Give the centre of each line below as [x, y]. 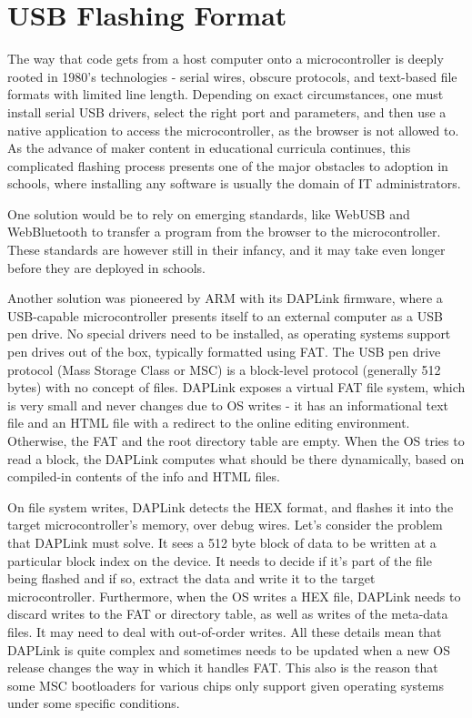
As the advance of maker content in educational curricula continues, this [209, 148]
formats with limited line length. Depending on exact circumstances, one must [226, 94]
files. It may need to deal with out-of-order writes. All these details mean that [225, 631]
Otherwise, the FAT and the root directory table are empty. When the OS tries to [236, 440]
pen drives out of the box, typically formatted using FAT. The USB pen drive [224, 352]
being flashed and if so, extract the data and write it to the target [191, 578]
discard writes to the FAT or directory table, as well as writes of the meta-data [228, 614]
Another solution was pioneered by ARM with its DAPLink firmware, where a [225, 298]
